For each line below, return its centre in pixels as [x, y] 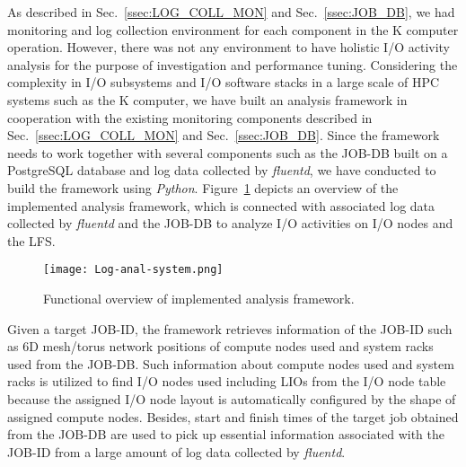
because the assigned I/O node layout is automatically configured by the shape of [232, 398]
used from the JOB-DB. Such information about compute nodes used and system [231, 363]
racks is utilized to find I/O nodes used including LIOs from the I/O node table [227, 381]
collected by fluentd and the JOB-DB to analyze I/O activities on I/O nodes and [230, 223]
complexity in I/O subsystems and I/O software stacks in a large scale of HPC [224, 82]
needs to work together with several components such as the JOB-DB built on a [228, 152]
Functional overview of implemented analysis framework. [199, 298]
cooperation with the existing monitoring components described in [190, 117]
